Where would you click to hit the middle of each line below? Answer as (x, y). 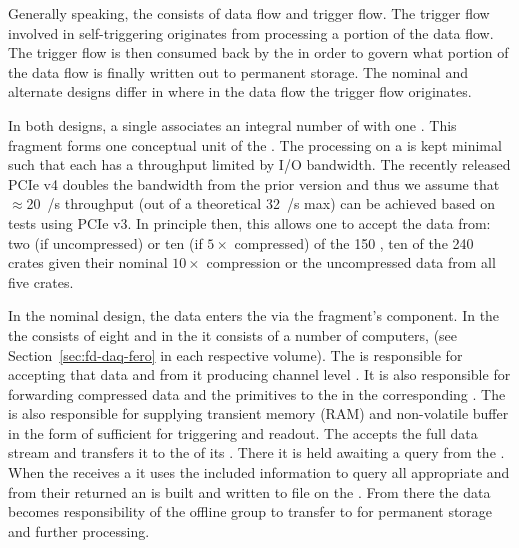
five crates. (41, 281)
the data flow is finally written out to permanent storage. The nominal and (238, 71)
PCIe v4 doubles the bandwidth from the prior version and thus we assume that (254, 183)
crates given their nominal (88, 262)
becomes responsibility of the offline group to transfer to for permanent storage (250, 511)
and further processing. (79, 530)
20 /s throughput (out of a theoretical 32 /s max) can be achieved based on (261, 203)
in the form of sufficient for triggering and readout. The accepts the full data (243, 432)
